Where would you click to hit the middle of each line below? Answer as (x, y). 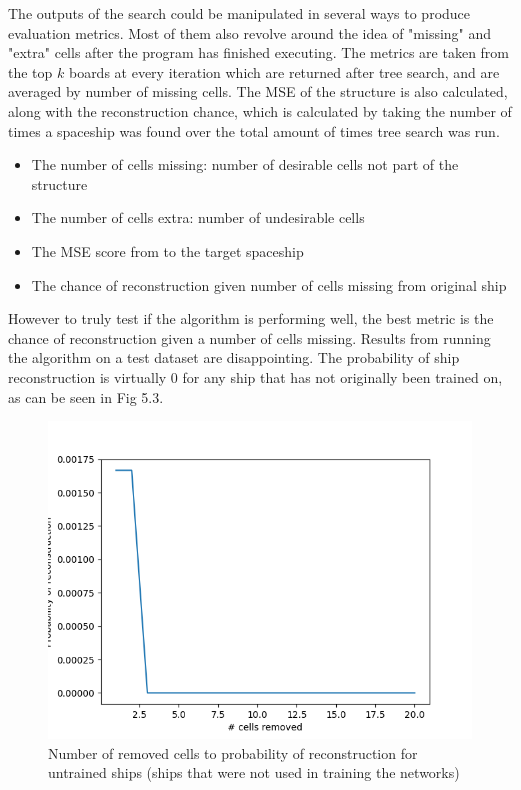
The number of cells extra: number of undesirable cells (198, 217)
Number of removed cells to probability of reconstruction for (233, 752)
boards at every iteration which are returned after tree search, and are (284, 71)
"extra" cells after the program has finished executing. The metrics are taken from (259, 52)
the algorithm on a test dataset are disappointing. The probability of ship (234, 357)
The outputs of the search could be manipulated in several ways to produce (239, 13)
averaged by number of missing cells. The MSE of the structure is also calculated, (258, 91)
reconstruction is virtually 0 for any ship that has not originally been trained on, (255, 376)
